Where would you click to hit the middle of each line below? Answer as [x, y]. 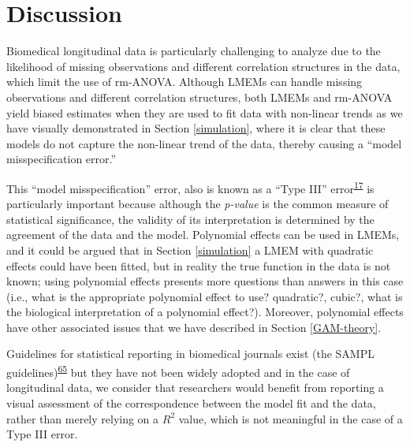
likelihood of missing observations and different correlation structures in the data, [203, 66]
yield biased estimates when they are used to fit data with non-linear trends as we [205, 112]
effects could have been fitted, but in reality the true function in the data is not [199, 265]
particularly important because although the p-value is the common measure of [198, 204]
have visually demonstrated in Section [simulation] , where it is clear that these [196, 128]
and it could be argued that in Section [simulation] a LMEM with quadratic [190, 250]
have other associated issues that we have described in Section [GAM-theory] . [194, 327]
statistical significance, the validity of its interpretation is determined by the [190, 219]
